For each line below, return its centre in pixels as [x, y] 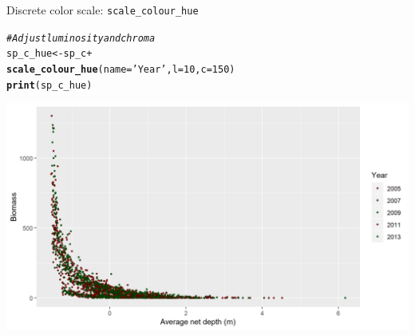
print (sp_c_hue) [49, 85]
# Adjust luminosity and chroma [81, 38]
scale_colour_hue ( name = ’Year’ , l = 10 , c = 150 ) [121, 69]
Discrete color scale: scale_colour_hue [103, 10]
